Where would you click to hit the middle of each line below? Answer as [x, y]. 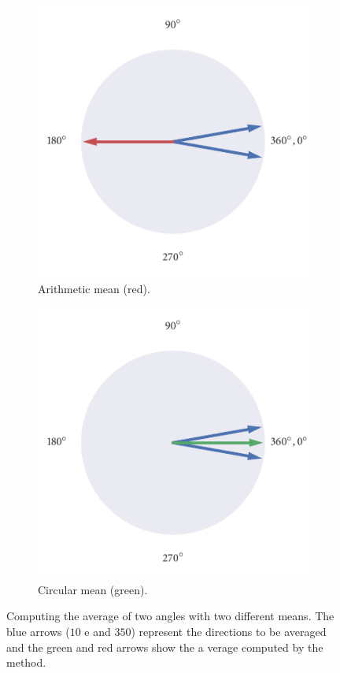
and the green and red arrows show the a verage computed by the [165, 647]
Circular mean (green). [93, 589]
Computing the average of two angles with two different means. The [170, 616]
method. [26, 662]
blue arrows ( [38, 631]
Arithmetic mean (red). [94, 288]
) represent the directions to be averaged [229, 631]
